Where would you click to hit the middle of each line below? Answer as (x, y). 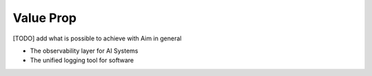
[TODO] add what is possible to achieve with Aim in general (97, 38)
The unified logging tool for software (82, 60)
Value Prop (45, 18)
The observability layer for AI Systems (84, 51)
